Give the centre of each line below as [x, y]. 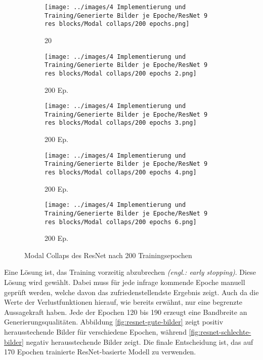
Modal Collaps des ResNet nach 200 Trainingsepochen [108, 255]
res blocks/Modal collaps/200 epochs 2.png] [121, 73]
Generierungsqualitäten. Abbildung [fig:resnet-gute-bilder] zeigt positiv [114, 322]
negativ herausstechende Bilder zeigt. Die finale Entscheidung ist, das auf [140, 341]
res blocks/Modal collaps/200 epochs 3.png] [121, 123]
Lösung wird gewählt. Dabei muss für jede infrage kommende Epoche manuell [125, 282]
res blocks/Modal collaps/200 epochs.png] [117, 24]
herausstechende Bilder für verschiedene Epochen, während [95, 331]
